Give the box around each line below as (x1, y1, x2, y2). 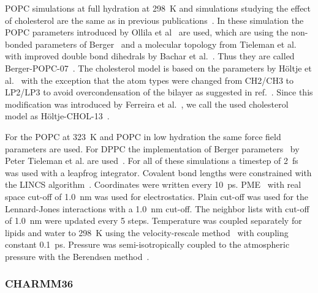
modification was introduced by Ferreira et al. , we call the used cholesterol (5, 97, 289, 110)
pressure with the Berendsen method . (5, 250, 150, 262)
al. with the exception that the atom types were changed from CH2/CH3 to (5, 73, 294, 86)
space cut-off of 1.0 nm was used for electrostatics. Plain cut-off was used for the (5, 190, 309, 202)
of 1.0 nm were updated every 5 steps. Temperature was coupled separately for (5, 214, 302, 227)
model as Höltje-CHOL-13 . (5, 109, 110, 122)
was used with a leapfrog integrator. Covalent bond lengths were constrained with (5, 166, 312, 179)
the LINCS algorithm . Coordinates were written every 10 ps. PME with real (5, 178, 301, 191)
